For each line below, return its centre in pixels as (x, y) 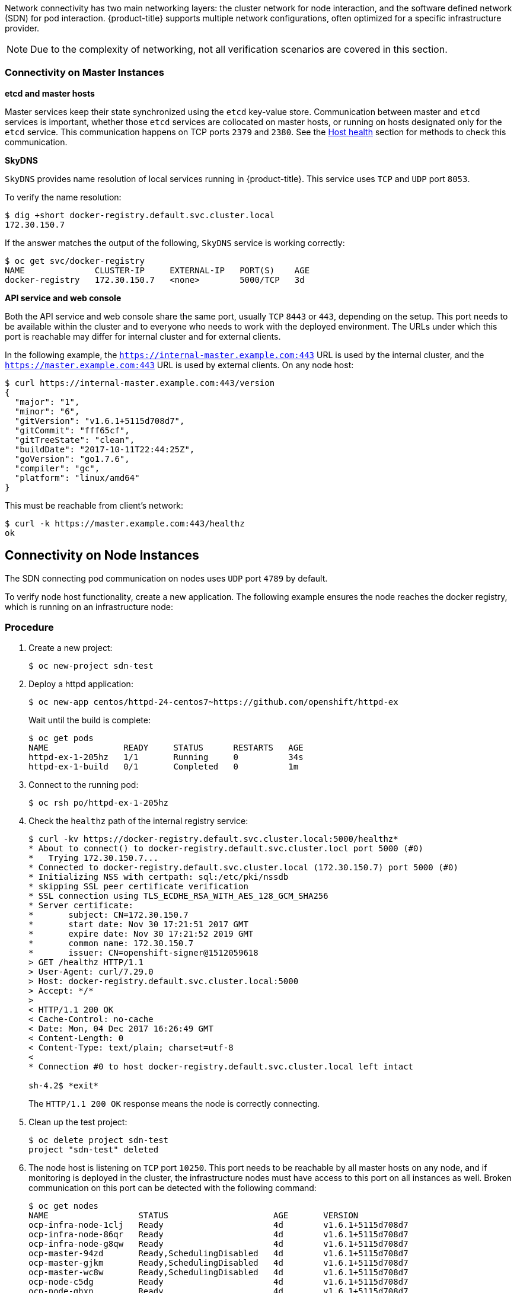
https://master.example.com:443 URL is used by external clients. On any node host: (179, 365)
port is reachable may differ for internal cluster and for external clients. (143, 336)
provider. (22, 28)
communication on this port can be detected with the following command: (173, 1188)
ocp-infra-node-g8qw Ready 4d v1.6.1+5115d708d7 (218, 1244)
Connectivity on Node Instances (102, 555)
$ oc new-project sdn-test (91, 666)
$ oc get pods (61, 738)
